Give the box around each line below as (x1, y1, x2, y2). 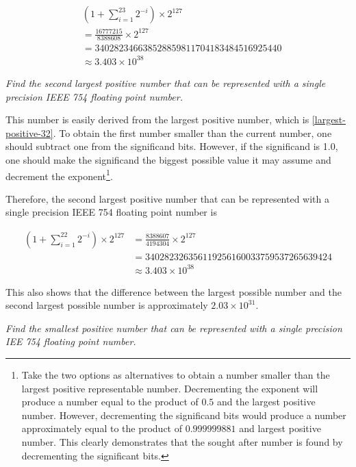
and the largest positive (217, 394, 316, 409)
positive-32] (5, 125, 53, 140)
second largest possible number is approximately (5, 298, 208, 312)
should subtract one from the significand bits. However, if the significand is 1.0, (5, 139, 338, 153)
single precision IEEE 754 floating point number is (5, 205, 217, 219)
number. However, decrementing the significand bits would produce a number (21, 407, 346, 422)
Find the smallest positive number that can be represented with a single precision (5, 320, 342, 335)
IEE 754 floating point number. (5, 334, 136, 349)
